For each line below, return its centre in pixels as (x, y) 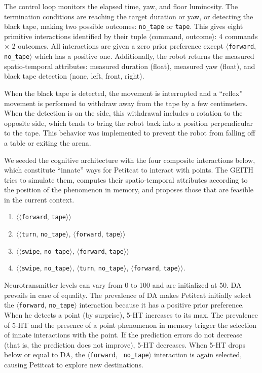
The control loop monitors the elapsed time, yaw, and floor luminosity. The (121, 6)
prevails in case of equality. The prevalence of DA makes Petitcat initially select (128, 295)
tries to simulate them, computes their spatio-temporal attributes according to (126, 179)
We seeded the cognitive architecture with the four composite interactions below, (130, 160)
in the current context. (39, 199)
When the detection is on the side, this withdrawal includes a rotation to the (123, 113)
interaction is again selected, (198, 354)
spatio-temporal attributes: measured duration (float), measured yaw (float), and (130, 66)
